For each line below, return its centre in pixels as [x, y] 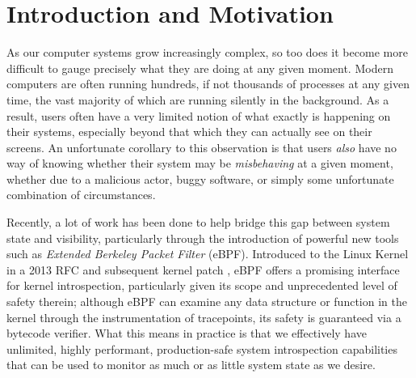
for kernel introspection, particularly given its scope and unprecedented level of [202, 285]
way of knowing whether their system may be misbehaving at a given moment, [200, 163]
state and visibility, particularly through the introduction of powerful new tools [203, 238]
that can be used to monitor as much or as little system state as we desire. [191, 365]
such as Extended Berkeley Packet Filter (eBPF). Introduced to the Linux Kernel [208, 254]
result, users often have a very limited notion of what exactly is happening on [199, 115]
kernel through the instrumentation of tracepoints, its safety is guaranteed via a [204, 317]
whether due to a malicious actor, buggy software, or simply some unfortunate [200, 178]
